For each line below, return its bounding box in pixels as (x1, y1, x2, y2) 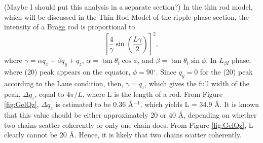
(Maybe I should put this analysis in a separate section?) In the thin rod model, (4, 2, 253, 12)
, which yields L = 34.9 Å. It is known (140, 99, 259, 110)
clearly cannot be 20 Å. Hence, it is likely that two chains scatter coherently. (4, 129, 242, 140)
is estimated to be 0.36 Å (55, 99, 134, 110)
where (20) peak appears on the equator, (4, 66, 131, 77)
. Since (156, 66, 177, 77)
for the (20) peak (200, 66, 253, 77)
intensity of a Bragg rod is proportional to (4, 21, 135, 32)
